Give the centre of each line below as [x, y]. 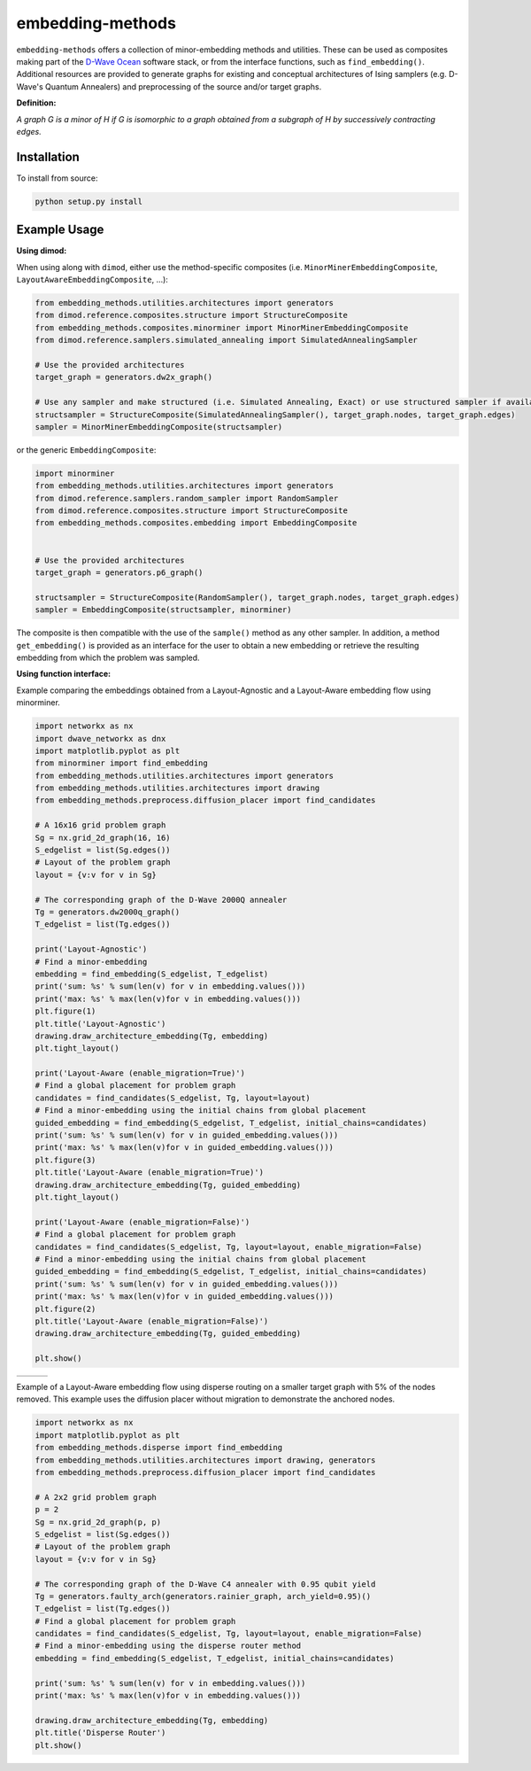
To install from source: [57, 178]
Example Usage [60, 230]
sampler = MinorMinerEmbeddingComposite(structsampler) [159, 427]
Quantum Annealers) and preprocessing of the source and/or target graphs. [183, 86]
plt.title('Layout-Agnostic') [100, 1024]
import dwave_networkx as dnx [100, 738]
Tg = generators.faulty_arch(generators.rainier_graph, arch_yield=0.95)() [203, 1596]
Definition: [36, 103]
